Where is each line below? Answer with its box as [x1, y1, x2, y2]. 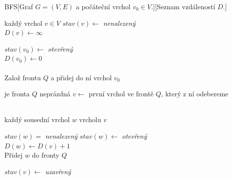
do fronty [32, 150, 59, 160]
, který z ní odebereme [161, 89, 229, 99]
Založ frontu [4, 72, 41, 82]
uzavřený [45, 166, 71, 176]
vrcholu [79, 114, 101, 125]
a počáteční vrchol [76, 1, 131, 11]
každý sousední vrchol [4, 114, 70, 125]
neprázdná [39, 89, 71, 99]
